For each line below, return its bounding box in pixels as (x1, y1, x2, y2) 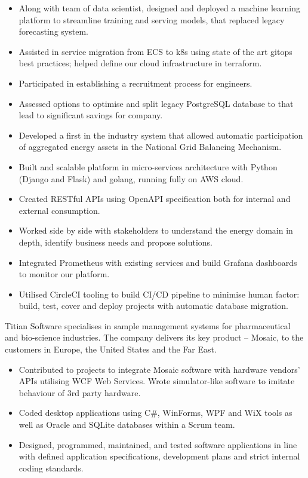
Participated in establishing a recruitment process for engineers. (19, 76, 252, 89)
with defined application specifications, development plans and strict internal (19, 450, 300, 462)
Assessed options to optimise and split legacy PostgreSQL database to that (19, 97, 294, 109)
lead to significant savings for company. (19, 109, 163, 121)
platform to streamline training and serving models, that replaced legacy (19, 13, 285, 26)
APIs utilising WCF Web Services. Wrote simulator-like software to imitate (19, 375, 295, 387)
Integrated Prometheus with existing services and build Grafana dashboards (19, 256, 297, 268)
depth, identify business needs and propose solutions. (19, 235, 212, 248)
